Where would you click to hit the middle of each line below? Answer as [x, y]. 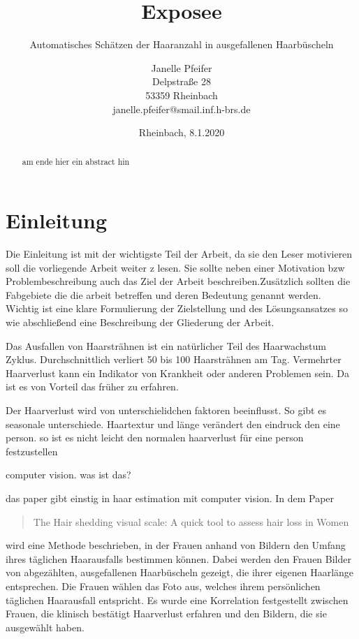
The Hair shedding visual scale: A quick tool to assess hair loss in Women [191, 521]
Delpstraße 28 [182, 81]
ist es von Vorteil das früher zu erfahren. [92, 387]
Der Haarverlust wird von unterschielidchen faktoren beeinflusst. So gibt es [166, 410]
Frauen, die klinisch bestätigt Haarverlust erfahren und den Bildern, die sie [166, 614]
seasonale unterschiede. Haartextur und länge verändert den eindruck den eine [173, 424]
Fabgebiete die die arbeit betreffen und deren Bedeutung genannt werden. [163, 294]
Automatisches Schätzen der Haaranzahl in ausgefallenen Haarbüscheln [182, 44]
